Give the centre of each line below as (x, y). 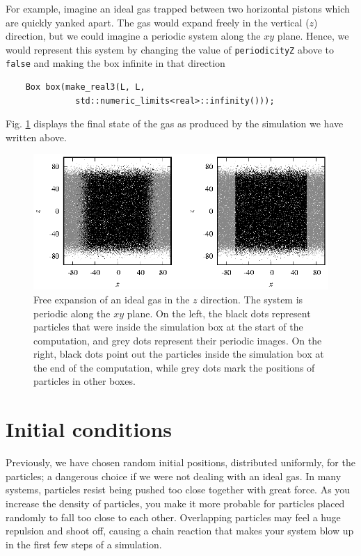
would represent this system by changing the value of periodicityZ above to (170, 49)
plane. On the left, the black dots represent (219, 313)
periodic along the (72, 313)
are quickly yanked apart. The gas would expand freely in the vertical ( (158, 22)
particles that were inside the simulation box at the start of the (168, 327)
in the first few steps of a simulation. (84, 544)
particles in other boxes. (85, 381)
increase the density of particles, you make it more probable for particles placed (175, 503)
